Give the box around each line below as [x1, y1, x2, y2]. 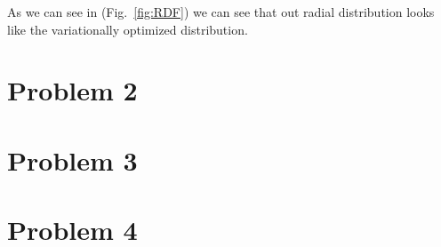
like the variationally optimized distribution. [7, 20, 248, 38]
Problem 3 [7, 141, 138, 178]
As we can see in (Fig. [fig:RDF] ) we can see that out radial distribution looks [7, 3, 435, 20]
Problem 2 [7, 72, 138, 108]
